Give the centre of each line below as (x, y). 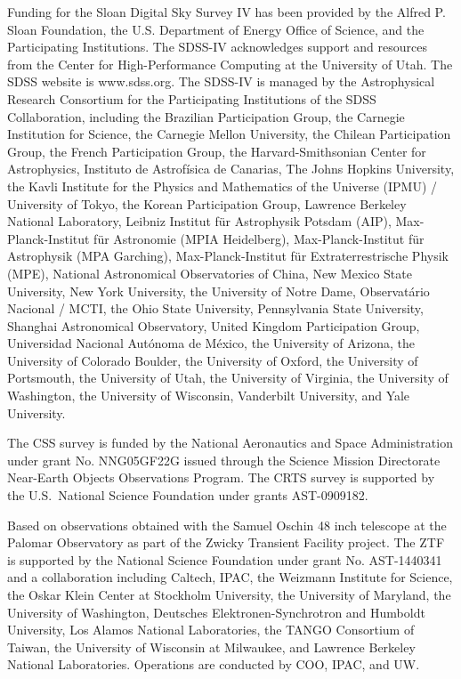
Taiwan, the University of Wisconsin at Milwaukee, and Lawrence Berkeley (211, 647)
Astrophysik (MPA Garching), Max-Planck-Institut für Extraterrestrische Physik (228, 256)
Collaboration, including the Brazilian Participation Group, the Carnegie (206, 116)
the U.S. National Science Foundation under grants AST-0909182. (188, 495)
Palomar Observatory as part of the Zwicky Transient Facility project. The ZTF (226, 542)
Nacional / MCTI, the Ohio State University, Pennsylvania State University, (215, 308)
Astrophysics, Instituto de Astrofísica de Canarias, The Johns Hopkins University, (231, 169)
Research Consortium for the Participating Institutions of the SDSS (192, 98)
